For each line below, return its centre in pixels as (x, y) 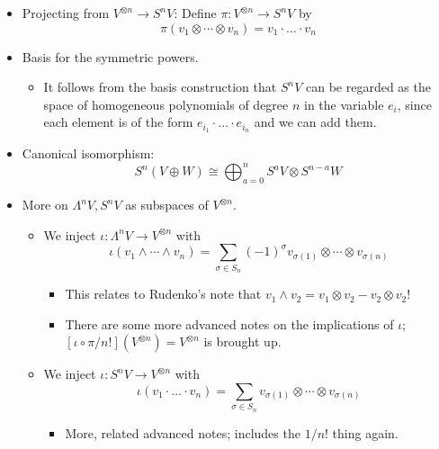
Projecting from (66, 13)
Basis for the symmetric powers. (110, 56)
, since (414, 104)
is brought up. (242, 341)
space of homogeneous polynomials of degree (166, 104)
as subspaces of (167, 205)
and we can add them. (315, 122)
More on (45, 205)
